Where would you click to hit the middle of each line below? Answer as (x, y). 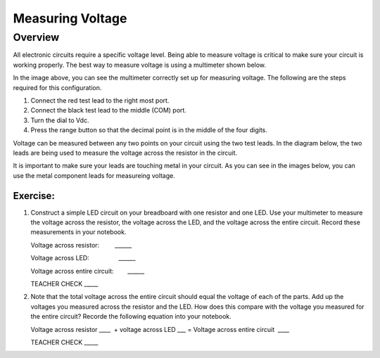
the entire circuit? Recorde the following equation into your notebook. (131, 317)
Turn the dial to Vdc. (60, 120)
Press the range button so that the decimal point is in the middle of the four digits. (149, 130)
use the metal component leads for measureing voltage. (94, 175)
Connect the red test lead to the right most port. (100, 100)
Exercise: (34, 196)
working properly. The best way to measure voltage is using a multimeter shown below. (140, 65)
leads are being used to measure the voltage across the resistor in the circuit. (125, 153)
